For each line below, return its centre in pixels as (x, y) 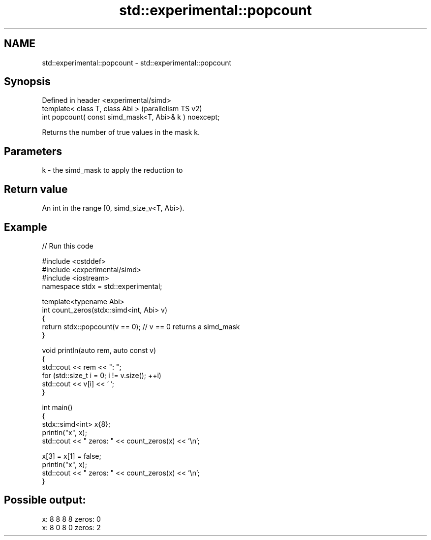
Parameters (33, 151)
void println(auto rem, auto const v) (99, 350)
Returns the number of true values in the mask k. (121, 132)
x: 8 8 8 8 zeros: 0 (71, 519)
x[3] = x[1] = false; (72, 456)
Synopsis (27, 82)
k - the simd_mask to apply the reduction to (112, 170)
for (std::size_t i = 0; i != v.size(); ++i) (102, 375)
